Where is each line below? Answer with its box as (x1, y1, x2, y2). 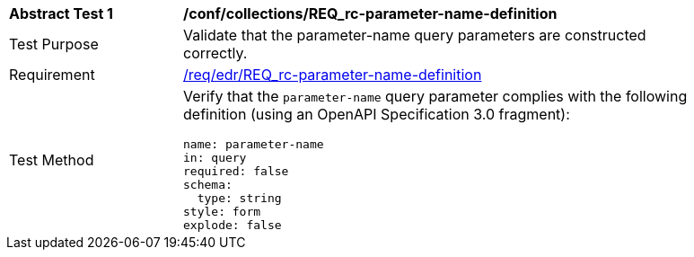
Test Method (9, 150, 94, 169)
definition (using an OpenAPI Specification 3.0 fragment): (183, 105, 570, 123)
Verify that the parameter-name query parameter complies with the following (183, 87, 688, 105)
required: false (183, 164, 289, 178)
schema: (183, 178, 233, 191)
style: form (183, 205, 261, 218)
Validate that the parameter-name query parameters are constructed (183, 26, 646, 44)
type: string (197, 191, 282, 205)
